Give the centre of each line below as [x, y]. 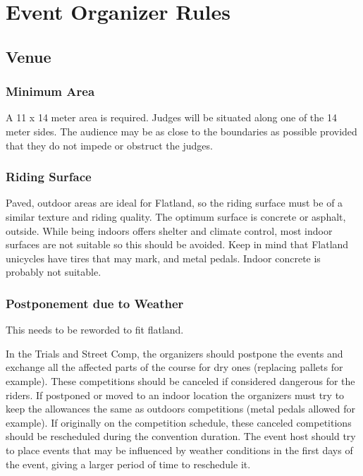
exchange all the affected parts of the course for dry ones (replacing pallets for [174, 367]
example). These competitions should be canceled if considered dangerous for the [180, 380]
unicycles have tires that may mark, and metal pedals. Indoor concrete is [163, 258]
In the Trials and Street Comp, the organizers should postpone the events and [174, 353]
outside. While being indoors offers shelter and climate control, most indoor [169, 230]
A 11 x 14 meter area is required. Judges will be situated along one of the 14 [171, 117]
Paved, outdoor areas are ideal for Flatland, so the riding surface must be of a [174, 203]
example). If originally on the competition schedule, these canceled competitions [179, 422]
